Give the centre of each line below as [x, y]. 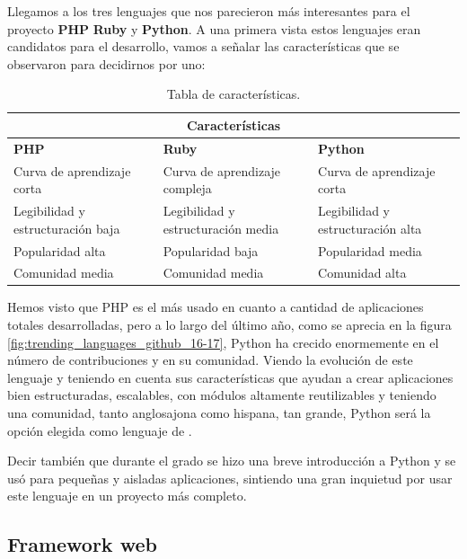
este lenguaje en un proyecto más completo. [127, 496]
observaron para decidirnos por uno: [106, 63]
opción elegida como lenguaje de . [100, 430]
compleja [187, 188]
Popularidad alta [60, 250]
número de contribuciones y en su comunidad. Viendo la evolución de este [210, 360]
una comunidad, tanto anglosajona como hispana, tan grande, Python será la [219, 413]
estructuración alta [370, 228]
